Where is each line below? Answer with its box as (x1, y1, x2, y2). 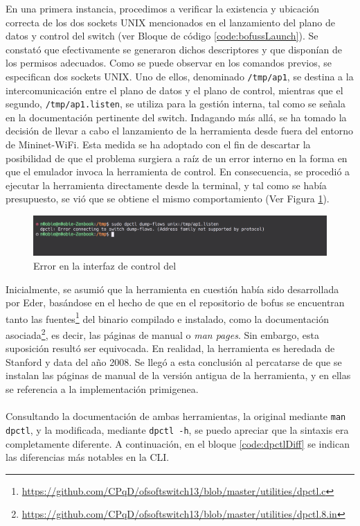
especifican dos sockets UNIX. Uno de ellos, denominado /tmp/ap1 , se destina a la (6, 69, 354, 83)
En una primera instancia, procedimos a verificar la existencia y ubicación (6, 1, 319, 15)
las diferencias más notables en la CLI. (6, 450, 170, 464)
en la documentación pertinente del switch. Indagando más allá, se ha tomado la (6, 109, 347, 124)
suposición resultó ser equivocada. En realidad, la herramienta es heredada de (6, 341, 335, 356)
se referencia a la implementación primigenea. (6, 382, 199, 396)
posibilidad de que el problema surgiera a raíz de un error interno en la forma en (6, 150, 348, 165)
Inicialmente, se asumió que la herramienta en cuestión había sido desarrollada (6, 281, 339, 296)
